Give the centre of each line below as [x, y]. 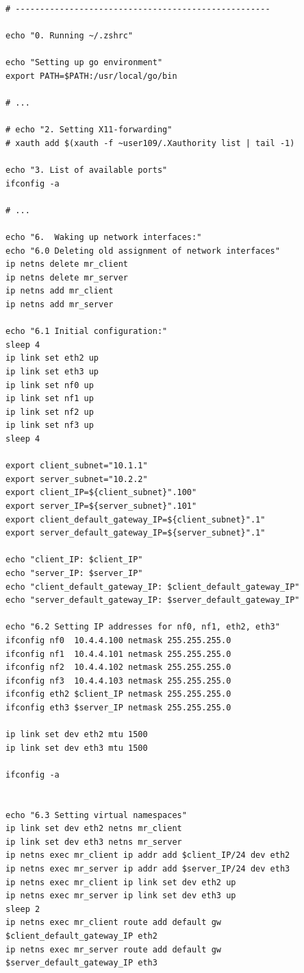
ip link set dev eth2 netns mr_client [94, 829]
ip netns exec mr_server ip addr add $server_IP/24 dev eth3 [148, 869]
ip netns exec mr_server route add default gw [113, 949]
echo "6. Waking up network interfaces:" [104, 238]
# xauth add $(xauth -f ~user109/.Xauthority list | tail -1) [150, 143]
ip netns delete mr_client [67, 264]
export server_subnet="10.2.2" [77, 479]
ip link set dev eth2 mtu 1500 [77, 735]
